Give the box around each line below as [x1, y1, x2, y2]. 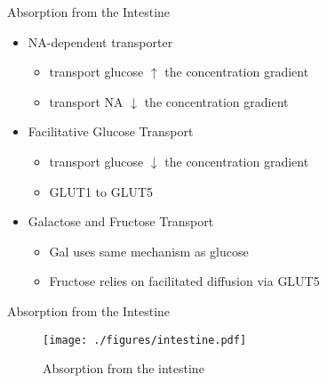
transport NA [49, 92, 124, 110]
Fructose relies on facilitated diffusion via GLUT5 [49, 272, 320, 290]
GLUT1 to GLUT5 [49, 182, 154, 200]
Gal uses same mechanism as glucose [49, 241, 249, 260]
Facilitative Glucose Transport [28, 122, 194, 141]
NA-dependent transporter [28, 32, 173, 51]
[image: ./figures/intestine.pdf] [43, 333, 247, 346]
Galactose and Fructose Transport [28, 212, 214, 231]
